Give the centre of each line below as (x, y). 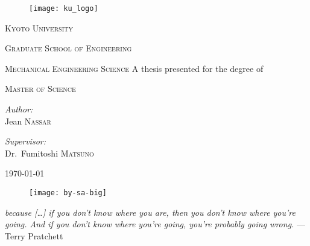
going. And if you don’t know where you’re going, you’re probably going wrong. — (155, 224)
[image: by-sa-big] (68, 193)
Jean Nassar (28, 121)
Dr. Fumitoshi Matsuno (49, 153)
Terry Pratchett (34, 235)
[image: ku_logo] (64, 8)
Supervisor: (25, 141)
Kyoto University (39, 28)
